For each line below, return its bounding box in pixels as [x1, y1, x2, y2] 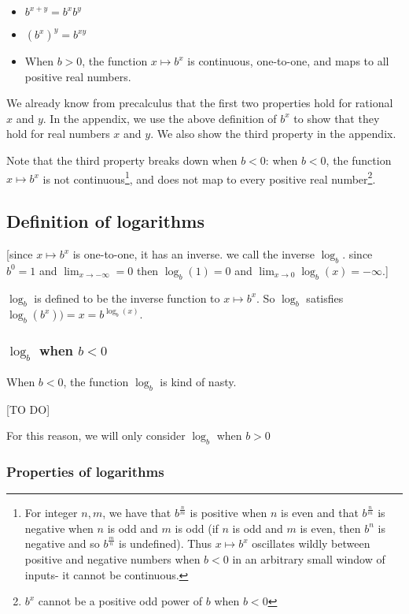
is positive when [190, 504, 267, 521]
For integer [24, 504, 78, 521]
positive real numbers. [24, 68, 131, 84]
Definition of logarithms [6, 209, 204, 233]
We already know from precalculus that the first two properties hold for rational [6, 95, 393, 111]
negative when [24, 519, 94, 536]
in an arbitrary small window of [232, 550, 385, 567]
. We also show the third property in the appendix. [150, 125, 396, 142]
